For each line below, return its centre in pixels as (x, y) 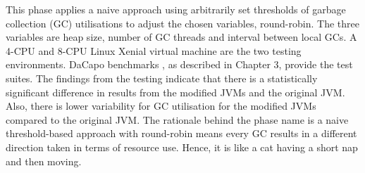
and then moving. (44, 161)
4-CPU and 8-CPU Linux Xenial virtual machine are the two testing (154, 50)
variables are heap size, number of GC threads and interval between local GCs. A (181, 37)
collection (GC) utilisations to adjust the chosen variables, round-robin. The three (182, 23)
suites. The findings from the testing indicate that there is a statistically (162, 78)
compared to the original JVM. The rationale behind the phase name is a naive (177, 119)
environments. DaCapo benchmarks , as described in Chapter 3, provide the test (179, 64)
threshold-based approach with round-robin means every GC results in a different (181, 133)
